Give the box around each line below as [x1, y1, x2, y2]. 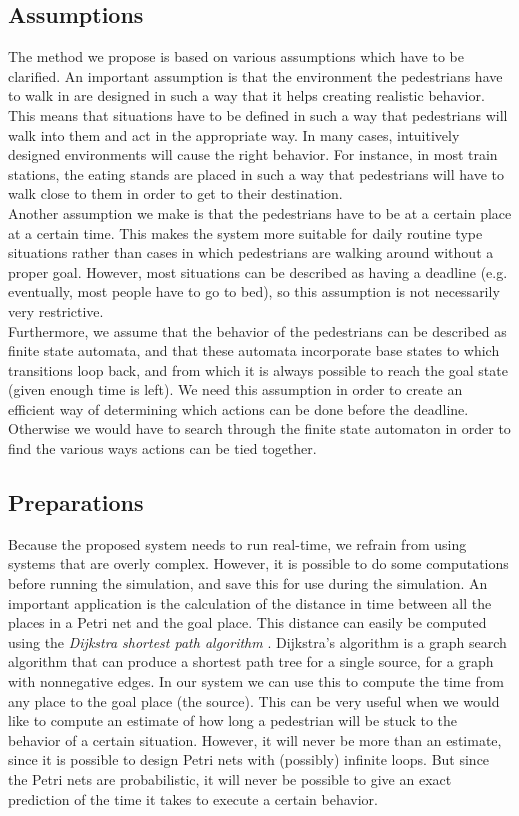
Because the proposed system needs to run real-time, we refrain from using [8, 533, 467, 554]
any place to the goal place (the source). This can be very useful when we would [8, 690, 500, 711]
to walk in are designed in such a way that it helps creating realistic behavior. [8, 85, 485, 106]
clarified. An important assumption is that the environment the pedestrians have [8, 65, 503, 86]
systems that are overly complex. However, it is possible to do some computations [8, 553, 509, 574]
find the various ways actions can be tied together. [8, 438, 317, 459]
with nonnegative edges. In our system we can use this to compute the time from [8, 671, 504, 692]
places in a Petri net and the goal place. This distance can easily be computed [8, 612, 487, 633]
